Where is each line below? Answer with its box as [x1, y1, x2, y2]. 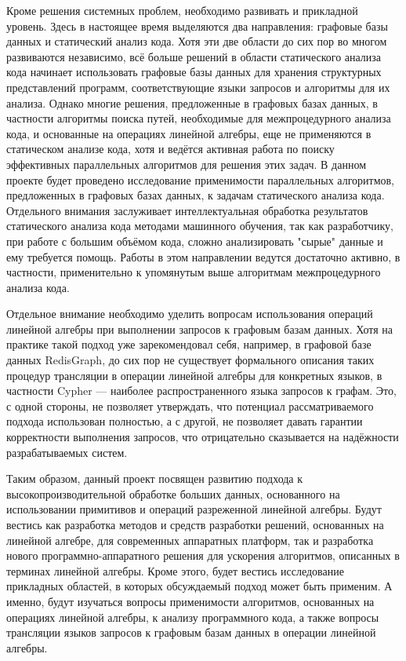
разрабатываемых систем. [6, 444, 128, 460]
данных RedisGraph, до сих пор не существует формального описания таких [6, 352, 375, 368]
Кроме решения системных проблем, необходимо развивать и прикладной [6, 2, 358, 18]
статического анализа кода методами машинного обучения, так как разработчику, [6, 217, 393, 234]
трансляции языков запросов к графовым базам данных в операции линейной [6, 624, 376, 641]
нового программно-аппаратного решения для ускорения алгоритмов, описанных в [6, 547, 400, 564]
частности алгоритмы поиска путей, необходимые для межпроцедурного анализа [6, 110, 391, 126]
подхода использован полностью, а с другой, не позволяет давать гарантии [6, 413, 363, 429]
